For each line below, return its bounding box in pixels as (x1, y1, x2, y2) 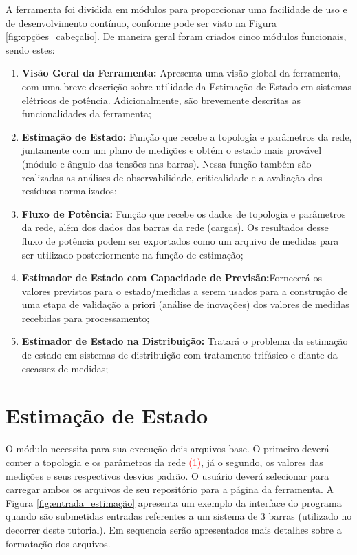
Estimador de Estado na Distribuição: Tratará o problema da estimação (21, 334, 348, 348)
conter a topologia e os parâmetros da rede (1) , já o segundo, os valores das (6, 454, 323, 469)
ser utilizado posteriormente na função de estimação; (21, 247, 244, 261)
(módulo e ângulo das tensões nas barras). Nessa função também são (21, 156, 312, 170)
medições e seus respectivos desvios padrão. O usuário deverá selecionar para (6, 468, 329, 483)
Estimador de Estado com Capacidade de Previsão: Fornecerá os (21, 270, 322, 285)
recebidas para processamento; (21, 310, 150, 325)
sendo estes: (6, 42, 55, 57)
